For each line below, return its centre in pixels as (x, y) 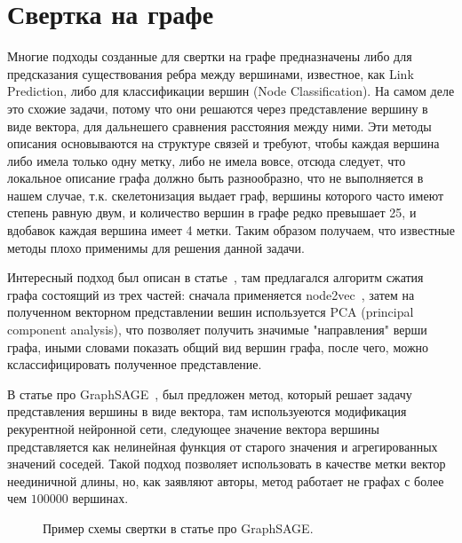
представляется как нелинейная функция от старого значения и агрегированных (223, 446)
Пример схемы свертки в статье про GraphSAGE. (178, 527)
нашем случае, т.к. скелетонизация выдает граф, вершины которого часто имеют (226, 195)
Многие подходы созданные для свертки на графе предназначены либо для (210, 56)
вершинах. (100, 498)
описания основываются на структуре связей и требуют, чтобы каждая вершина (223, 143)
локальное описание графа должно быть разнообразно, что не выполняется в (215, 178)
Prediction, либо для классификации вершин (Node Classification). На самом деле (231, 91)
